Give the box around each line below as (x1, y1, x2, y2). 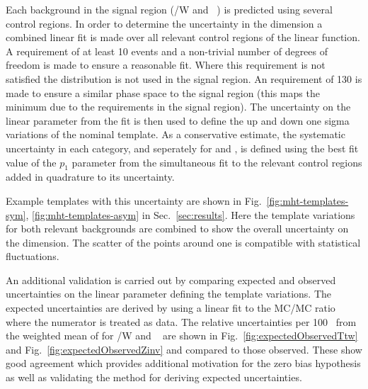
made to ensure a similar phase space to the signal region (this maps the (6, 85, 320, 100)
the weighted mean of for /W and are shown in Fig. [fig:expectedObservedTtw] (6, 328, 358, 343)
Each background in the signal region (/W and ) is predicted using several (6, 2, 333, 16)
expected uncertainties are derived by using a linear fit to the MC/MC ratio (6, 300, 335, 315)
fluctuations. (6, 249, 59, 264)
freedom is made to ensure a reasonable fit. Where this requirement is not (6, 57, 326, 72)
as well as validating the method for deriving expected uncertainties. (6, 370, 302, 385)
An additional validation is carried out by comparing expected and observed (6, 272, 336, 287)
